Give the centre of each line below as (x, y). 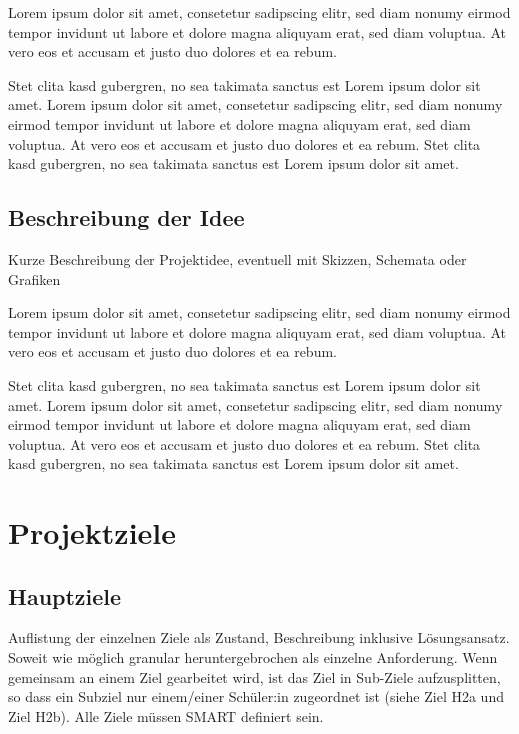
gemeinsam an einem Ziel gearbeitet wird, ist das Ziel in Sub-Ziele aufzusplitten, (254, 676)
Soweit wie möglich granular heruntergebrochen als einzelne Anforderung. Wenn (253, 657)
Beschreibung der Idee (126, 217)
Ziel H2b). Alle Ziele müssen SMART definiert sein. (166, 715)
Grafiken (34, 278)
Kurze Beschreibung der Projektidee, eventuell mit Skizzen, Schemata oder (237, 258)
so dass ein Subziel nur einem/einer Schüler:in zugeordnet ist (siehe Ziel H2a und (256, 696)
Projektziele (92, 532)
